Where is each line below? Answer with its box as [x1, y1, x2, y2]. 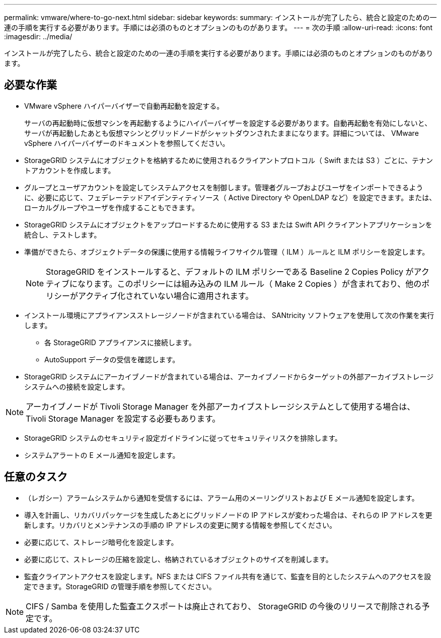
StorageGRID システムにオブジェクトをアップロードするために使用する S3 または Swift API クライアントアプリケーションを [24, 220, 432, 229]
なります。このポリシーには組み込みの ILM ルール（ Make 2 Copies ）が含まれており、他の [78, 278, 422, 289]
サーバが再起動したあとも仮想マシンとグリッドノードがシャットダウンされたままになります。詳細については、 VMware [24, 128, 419, 137]
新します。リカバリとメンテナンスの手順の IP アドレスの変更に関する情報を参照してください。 [24, 520, 337, 529]
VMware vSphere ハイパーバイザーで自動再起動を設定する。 [24, 101, 224, 110]
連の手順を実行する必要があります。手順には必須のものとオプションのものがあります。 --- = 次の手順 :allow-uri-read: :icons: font [4, 23, 432, 32]
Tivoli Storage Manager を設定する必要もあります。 [26, 413, 220, 424]
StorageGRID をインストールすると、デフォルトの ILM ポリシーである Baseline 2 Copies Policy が [46, 266, 414, 277]
